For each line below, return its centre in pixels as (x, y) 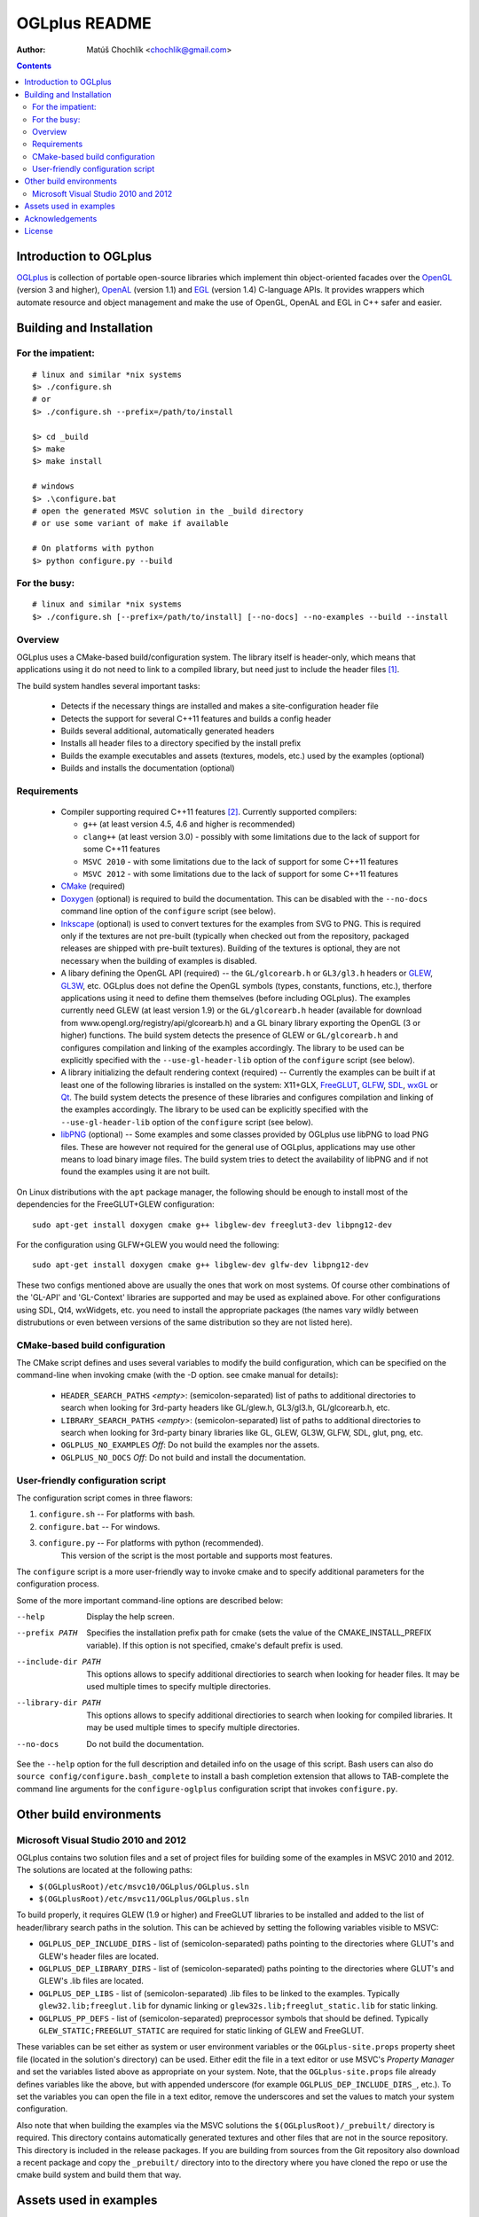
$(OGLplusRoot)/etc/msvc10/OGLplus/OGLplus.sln (144, 1886)
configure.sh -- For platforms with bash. (117, 1514)
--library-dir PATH (59, 1703)
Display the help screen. (130, 1617)
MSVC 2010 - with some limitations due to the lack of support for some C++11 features (241, 861)
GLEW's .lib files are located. (91, 1981)
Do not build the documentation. (145, 1743)
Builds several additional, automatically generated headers (168, 731)
